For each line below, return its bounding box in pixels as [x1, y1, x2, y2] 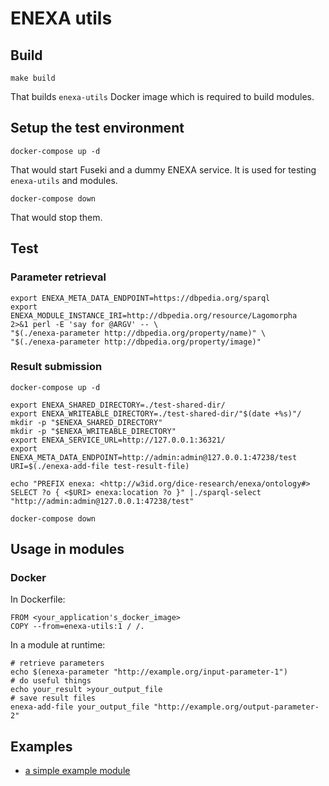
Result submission [10, 360, 103, 374]
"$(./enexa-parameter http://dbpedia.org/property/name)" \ [10, 328, 267, 338]
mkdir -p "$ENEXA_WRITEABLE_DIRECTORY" [10, 426, 177, 436]
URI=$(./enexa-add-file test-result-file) [10, 461, 190, 471]
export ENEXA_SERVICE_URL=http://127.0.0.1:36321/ [10, 435, 226, 445]
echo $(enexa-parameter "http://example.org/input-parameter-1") [10, 667, 288, 677]
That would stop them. [10, 211, 103, 223]
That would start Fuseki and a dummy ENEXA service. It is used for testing [10, 163, 317, 176]
